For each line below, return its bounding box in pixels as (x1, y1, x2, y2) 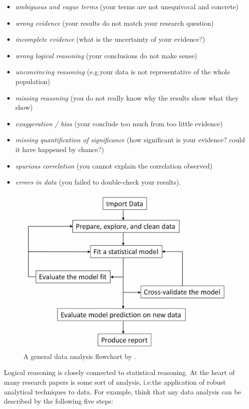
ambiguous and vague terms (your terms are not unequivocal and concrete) (15, 1, 239, 11)
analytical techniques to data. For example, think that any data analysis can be (4, 386, 241, 396)
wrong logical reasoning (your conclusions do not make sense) (15, 50, 197, 60)
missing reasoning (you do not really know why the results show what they (15, 92, 239, 102)
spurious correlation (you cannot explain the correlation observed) (15, 160, 213, 170)
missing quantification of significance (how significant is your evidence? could (15, 135, 245, 145)
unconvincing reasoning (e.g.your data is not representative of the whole (15, 67, 230, 77)
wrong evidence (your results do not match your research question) (15, 17, 214, 28)
